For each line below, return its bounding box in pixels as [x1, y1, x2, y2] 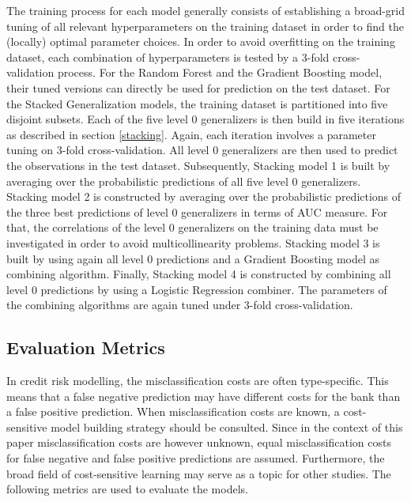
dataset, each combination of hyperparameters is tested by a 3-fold [6, 48, 330, 65]
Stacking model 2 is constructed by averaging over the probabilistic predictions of [6, 188, 402, 205]
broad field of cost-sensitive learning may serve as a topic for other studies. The [6, 465, 391, 481]
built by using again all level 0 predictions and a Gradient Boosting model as [6, 250, 380, 266]
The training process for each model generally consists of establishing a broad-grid [6, 2, 405, 18]
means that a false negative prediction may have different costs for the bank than [6, 387, 401, 404]
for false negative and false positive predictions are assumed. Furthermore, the [6, 450, 385, 466]
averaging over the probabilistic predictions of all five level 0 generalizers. [6, 172, 361, 189]
